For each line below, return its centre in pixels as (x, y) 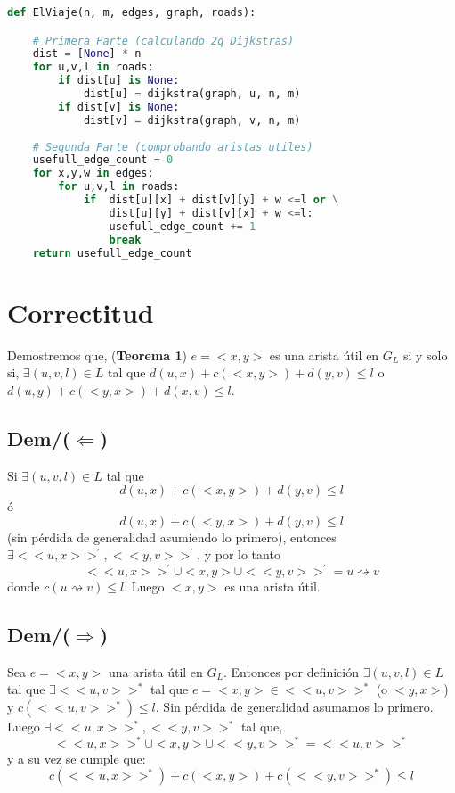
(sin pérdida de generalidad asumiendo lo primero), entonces (172, 537)
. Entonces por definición (291, 671)
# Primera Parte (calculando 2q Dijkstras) (163, 41)
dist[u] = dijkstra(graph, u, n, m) (192, 94)
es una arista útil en (324, 355)
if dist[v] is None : (119, 107)
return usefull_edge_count (112, 253)
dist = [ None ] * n (87, 54)
